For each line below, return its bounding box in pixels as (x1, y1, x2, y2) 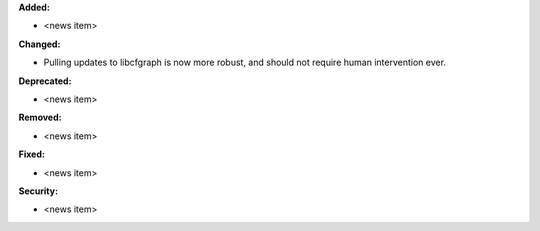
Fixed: (18, 148, 45, 160)
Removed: (18, 111, 62, 124)
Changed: (18, 38, 61, 50)
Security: (18, 185, 59, 197)
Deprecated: (18, 75, 72, 87)
